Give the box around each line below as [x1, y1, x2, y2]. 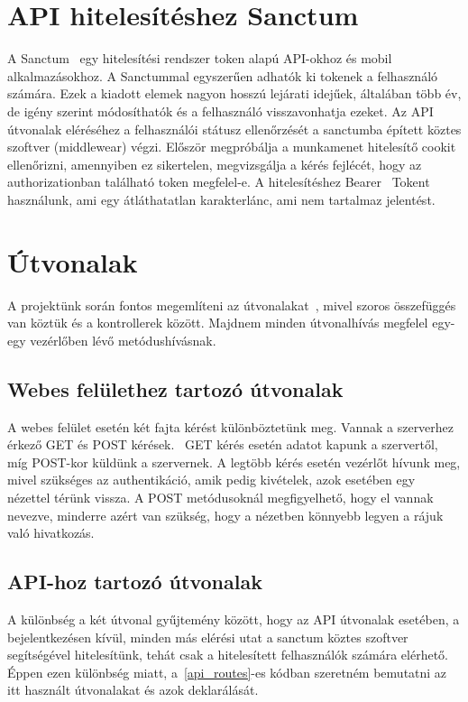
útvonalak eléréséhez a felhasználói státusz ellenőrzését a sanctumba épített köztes [7, 119, 462, 138]
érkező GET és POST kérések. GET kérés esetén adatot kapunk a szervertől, [7, 435, 438, 454]
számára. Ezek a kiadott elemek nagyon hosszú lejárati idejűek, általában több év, [7, 84, 462, 103]
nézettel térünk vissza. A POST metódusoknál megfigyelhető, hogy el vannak [7, 487, 434, 506]
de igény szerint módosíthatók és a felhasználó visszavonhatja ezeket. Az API [7, 101, 434, 120]
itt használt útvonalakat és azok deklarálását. [7, 680, 259, 699]
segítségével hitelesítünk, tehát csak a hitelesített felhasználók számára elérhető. [7, 645, 449, 664]
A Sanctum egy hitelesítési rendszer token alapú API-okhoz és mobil [7, 49, 392, 68]
